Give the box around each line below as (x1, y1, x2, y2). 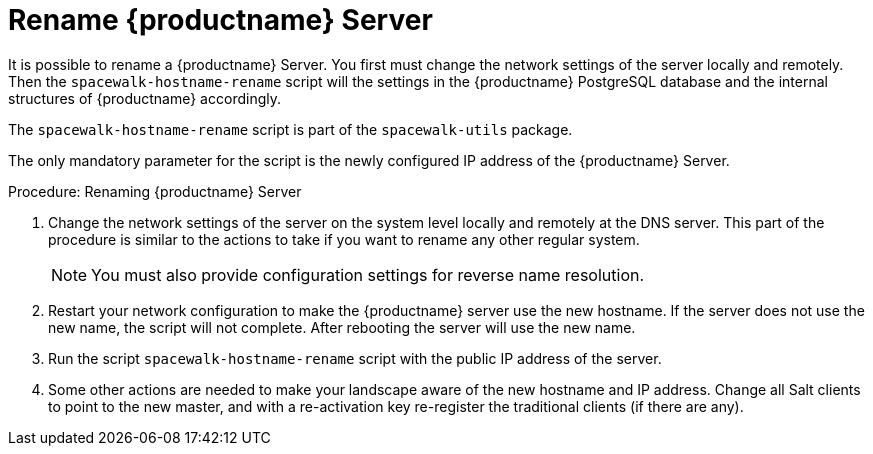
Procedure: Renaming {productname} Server (8, 182, 302, 200)
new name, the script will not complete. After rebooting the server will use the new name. (48, 318, 636, 336)
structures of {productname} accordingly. (8, 89, 281, 107)
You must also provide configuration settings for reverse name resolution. (91, 264, 645, 285)
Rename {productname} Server (8, 3, 433, 37)
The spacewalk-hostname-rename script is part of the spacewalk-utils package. (8, 120, 573, 138)
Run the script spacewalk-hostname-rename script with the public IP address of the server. (48, 349, 662, 367)
